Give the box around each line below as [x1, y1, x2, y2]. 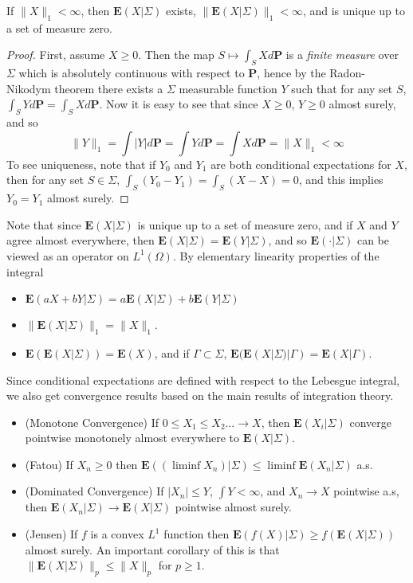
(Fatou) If [25, 456, 73, 472]
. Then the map [138, 46, 214, 63]
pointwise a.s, [333, 483, 399, 499]
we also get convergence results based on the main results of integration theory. [6, 387, 394, 404]
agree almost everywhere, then [6, 232, 155, 248]
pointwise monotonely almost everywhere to [25, 429, 239, 446]
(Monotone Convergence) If [25, 413, 159, 430]
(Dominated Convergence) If [25, 483, 164, 499]
